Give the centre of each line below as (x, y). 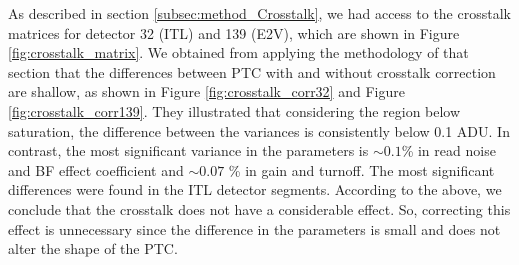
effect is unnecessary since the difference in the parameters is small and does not (254, 228)
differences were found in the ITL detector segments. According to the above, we (255, 189)
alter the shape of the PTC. (93, 248)
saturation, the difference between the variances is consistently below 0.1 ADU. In (259, 130)
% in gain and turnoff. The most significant (361, 169)
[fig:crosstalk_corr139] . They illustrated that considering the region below (234, 110)
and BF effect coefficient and (96, 169)
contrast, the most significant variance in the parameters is (188, 150)
